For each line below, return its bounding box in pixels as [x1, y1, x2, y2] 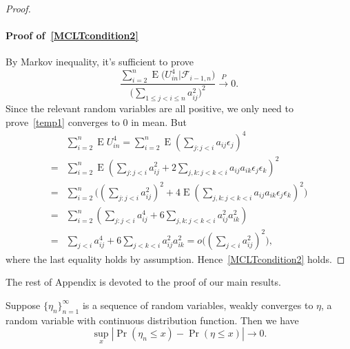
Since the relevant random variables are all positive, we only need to [6, 101, 294, 116]
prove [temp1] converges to [6, 114, 120, 129]
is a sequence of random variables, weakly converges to [82, 297, 313, 312]
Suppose [6, 297, 41, 312]
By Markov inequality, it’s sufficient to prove [6, 54, 194, 69]
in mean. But [131, 114, 187, 129]
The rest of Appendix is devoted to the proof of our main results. [6, 275, 281, 289]
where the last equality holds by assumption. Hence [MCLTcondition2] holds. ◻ [6, 251, 345, 266]
